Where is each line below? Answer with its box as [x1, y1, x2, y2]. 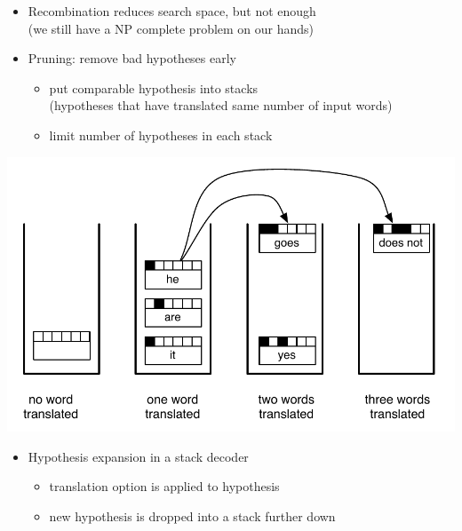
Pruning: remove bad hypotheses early [28, 49, 237, 67]
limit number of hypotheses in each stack [49, 125, 273, 144]
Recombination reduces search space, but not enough [28, 2, 316, 20]
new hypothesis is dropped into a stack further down [49, 506, 336, 525]
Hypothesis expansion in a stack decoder [28, 447, 249, 465]
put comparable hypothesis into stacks [49, 78, 259, 97]
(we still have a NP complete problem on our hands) [28, 19, 315, 37]
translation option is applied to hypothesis [49, 477, 280, 495]
